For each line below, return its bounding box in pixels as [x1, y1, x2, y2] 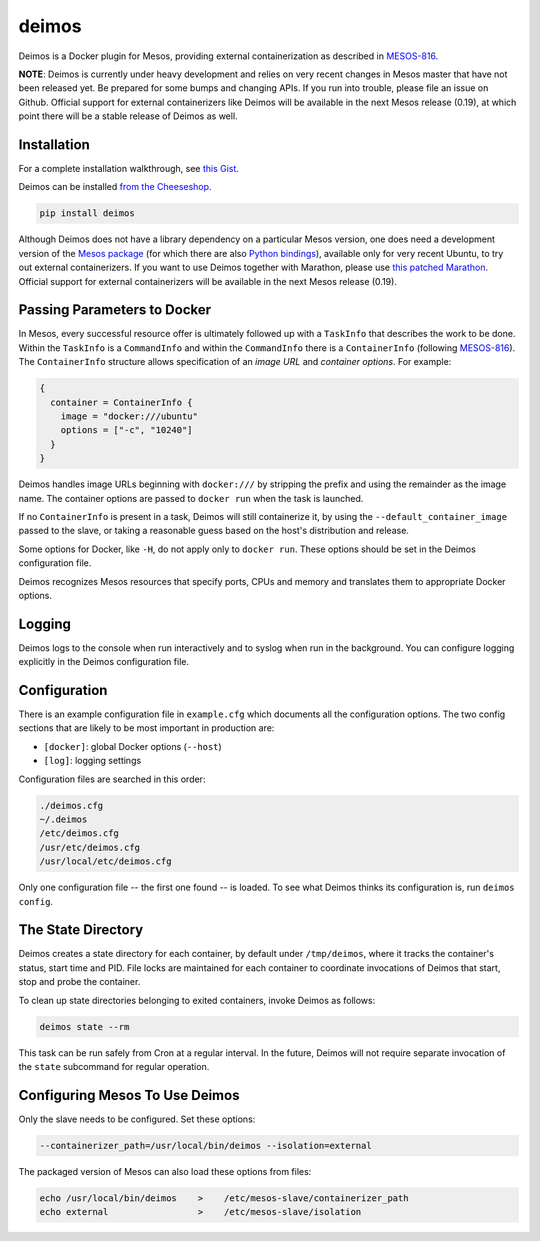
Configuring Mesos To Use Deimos [18, 1086, 240, 1104]
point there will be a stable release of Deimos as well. [18, 110, 239, 122]
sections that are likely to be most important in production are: [18, 722, 275, 734]
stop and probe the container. [18, 976, 141, 988]
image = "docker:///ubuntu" [60, 411, 199, 422]
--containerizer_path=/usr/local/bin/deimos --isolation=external [39, 1140, 372, 1151]
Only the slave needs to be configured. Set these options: [18, 1113, 256, 1125]
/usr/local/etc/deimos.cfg [39, 856, 172, 867]
